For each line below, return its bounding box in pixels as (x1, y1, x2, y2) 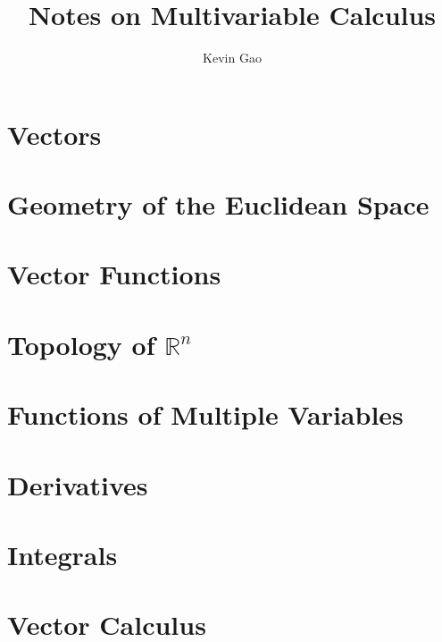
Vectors (7, 115, 102, 152)
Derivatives (7, 466, 148, 503)
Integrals (7, 536, 118, 572)
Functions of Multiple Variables (7, 396, 404, 433)
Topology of (7, 325, 155, 362)
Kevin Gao (203, 48, 262, 67)
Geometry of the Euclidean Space (7, 186, 429, 223)
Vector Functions (7, 256, 221, 292)
